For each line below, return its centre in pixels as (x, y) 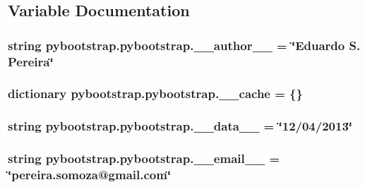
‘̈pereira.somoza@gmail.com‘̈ (90, 175)
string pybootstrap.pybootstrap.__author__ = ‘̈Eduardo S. (184, 45)
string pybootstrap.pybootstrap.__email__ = (144, 158)
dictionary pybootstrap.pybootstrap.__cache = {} (155, 93)
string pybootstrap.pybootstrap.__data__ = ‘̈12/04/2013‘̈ (180, 126)
